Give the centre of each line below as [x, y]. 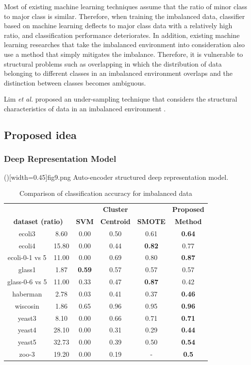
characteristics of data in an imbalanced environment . [85, 108]
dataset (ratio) [38, 221]
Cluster [115, 209]
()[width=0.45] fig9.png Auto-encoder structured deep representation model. [116, 177]
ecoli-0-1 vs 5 [27, 257]
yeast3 [27, 318]
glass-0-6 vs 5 [27, 282]
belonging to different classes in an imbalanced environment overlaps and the [118, 73]
